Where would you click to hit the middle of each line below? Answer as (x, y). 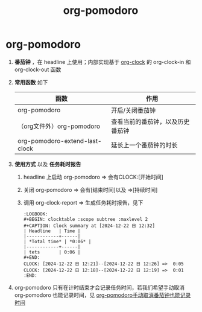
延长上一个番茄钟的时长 (144, 145)
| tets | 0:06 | (52, 252)
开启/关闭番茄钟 (133, 110)
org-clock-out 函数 (38, 69)
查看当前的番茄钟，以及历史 (150, 121)
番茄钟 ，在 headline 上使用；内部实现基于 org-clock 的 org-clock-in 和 (103, 62)
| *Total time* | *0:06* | (57, 241)
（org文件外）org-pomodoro (59, 126)
